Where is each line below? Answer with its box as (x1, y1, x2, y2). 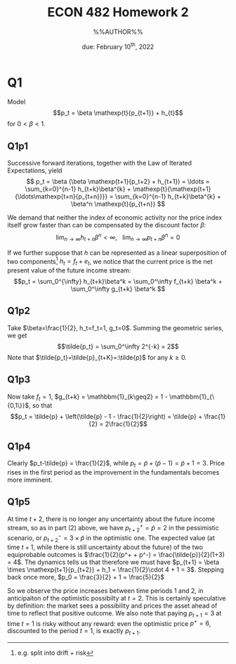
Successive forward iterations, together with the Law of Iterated (7, 159, 192, 168)
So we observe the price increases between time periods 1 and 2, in (7, 586, 204, 595)
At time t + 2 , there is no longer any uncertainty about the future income (7, 515, 216, 523)
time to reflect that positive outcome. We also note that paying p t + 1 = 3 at (7, 608, 222, 619)
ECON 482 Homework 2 (47, 4, 189, 20)
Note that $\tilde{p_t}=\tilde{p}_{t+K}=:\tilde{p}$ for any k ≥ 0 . (7, 353, 188, 361)
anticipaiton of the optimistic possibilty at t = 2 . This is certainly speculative (7, 594, 226, 602)
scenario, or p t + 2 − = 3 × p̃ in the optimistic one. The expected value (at (7, 532, 216, 544)
